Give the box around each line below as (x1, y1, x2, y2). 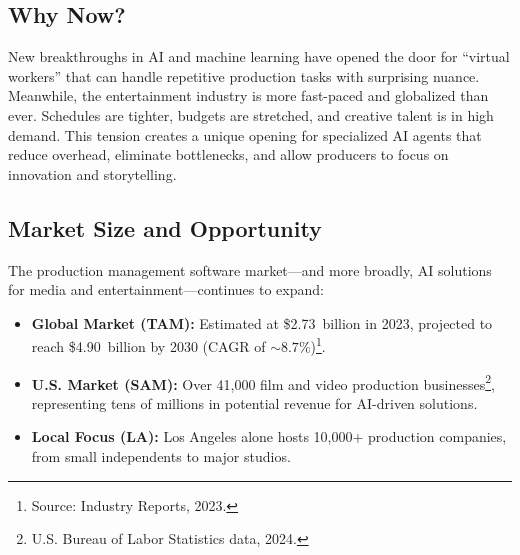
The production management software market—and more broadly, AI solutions (8, 259, 492, 280)
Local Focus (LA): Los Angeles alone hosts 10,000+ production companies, (31, 426, 507, 447)
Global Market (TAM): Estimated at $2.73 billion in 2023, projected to (31, 312, 493, 333)
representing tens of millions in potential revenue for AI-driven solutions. (31, 392, 478, 413)
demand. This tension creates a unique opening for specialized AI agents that (8, 124, 482, 145)
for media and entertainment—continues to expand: (8, 279, 324, 300)
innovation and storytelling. (8, 163, 177, 184)
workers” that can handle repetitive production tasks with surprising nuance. (8, 65, 480, 86)
